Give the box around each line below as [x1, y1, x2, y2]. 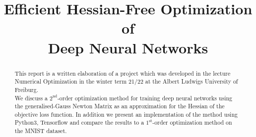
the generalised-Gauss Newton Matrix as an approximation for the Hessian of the [14, 102, 225, 110]
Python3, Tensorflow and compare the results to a [14, 118, 144, 127]
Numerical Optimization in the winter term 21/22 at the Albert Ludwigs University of [14, 77, 238, 86]
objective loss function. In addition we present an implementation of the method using [14, 110, 238, 118]
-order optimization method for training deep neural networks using [57, 93, 233, 102]
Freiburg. [14, 85, 38, 93]
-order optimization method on [152, 118, 232, 127]
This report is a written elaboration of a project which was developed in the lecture [14, 69, 231, 77]
